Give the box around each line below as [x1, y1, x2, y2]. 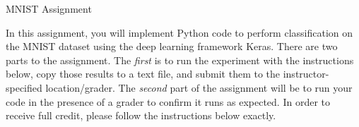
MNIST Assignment [6, 1, 92, 16]
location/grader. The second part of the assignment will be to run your [45, 80, 353, 95]
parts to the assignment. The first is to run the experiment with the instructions [6, 52, 354, 67]
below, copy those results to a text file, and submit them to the [6, 66, 281, 81]
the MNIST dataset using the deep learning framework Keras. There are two [6, 39, 338, 54]
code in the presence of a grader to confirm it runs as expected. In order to [6, 94, 330, 109]
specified [6, 80, 42, 95]
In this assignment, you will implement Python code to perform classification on [6, 25, 353, 40]
